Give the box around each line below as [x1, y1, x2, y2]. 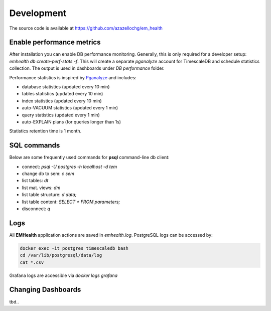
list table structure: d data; [22, 192, 77, 198]
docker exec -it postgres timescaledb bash [20, 245, 129, 251]
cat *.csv [20, 259, 44, 265]
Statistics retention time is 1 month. [9, 128, 82, 134]
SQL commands [9, 141, 60, 150]
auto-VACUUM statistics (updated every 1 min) [22, 105, 118, 111]
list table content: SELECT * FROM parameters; [22, 199, 120, 205]
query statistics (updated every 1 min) [22, 112, 100, 118]
